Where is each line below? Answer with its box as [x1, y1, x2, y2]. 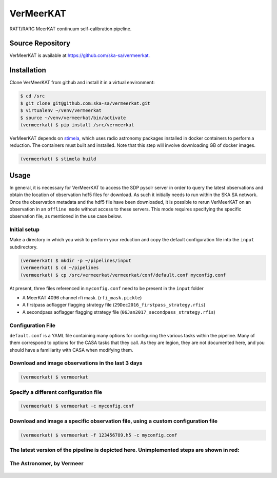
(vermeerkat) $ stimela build [20, 156, 96, 162]
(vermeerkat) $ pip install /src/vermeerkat [20, 122, 134, 128]
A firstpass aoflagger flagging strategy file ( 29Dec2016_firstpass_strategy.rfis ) [22, 302, 206, 308]
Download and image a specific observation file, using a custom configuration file [9, 417, 218, 425]
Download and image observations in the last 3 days [9, 359, 143, 367]
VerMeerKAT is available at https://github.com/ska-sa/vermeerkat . [9, 52, 150, 59]
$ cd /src [20, 93, 45, 99]
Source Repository [9, 39, 71, 48]
